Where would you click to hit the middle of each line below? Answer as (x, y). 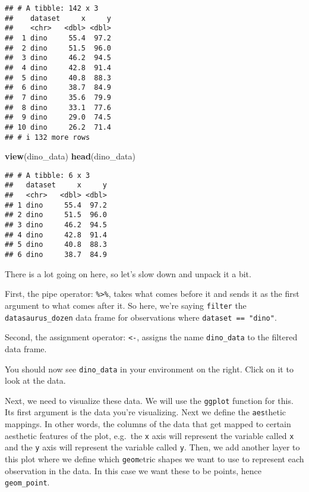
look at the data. (35, 380)
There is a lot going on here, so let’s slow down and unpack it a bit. (128, 273)
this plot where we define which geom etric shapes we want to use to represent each (154, 458)
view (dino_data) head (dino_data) (70, 156)
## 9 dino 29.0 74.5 (58, 117)
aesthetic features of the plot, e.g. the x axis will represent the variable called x (149, 435)
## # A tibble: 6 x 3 (48, 175)
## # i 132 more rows (48, 137)
